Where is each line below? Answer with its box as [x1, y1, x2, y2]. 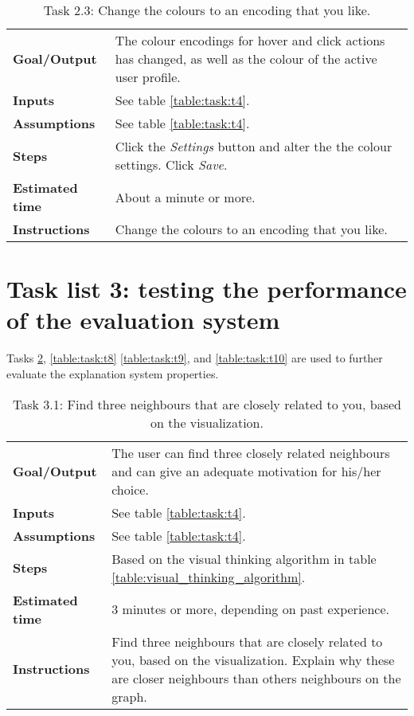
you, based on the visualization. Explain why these [111, 650, 395, 669]
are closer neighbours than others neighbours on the [111, 668, 401, 687]
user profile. [115, 68, 181, 86]
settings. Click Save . [115, 155, 228, 174]
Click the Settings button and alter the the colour [115, 137, 393, 155]
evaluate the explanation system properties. [6, 365, 219, 381]
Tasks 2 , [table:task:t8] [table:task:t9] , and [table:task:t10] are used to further [6, 350, 383, 366]
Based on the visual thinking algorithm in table [111, 549, 377, 568]
